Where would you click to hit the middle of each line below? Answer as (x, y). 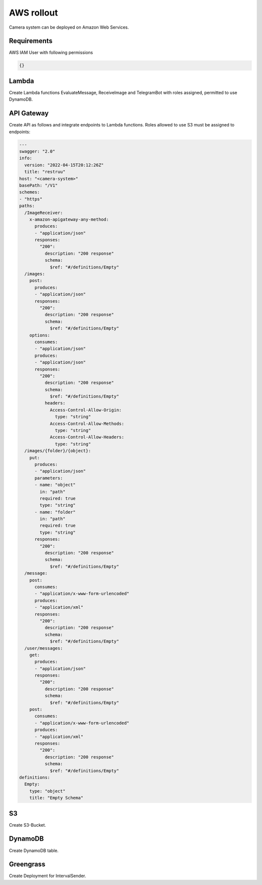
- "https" (31, 199)
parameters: (49, 478)
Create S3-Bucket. (27, 825)
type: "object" (47, 791)
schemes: (30, 192)
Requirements (31, 41)
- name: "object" (55, 485)
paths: (27, 206)
